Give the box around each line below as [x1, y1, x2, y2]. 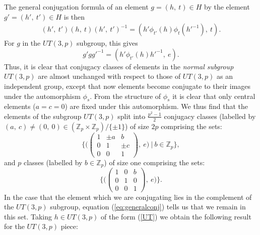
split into [117, 110, 146, 121]
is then [63, 11, 85, 22]
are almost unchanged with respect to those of [38, 71, 181, 81]
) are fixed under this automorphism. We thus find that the [64, 101, 248, 111]
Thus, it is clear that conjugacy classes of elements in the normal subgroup [4, 61, 234, 71]
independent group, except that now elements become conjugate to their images [4, 81, 251, 91]
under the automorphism [4, 90, 81, 101]
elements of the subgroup [4, 110, 82, 121]
